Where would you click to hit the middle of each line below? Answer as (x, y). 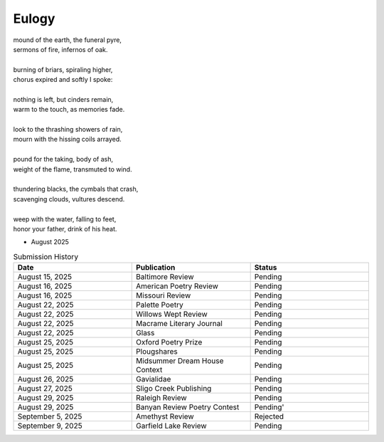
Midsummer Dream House (180, 361)
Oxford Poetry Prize (169, 342)
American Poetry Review (177, 286)
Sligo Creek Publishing (174, 389)
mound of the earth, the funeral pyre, (68, 40)
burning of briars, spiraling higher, (63, 69)
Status (266, 268)
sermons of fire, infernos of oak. (60, 49)
